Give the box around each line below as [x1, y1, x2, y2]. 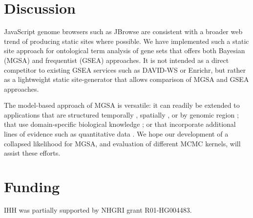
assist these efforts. [4, 148, 61, 158]
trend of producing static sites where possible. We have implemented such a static [4, 36, 249, 46]
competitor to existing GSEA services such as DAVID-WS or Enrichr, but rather [4, 64, 246, 75]
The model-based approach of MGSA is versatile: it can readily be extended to [4, 100, 240, 110]
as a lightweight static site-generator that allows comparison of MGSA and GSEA [4, 74, 249, 84]
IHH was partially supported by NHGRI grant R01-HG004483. [4, 204, 192, 215]
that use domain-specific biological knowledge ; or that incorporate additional [4, 119, 236, 129]
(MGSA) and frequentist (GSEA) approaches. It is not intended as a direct [4, 55, 229, 65]
